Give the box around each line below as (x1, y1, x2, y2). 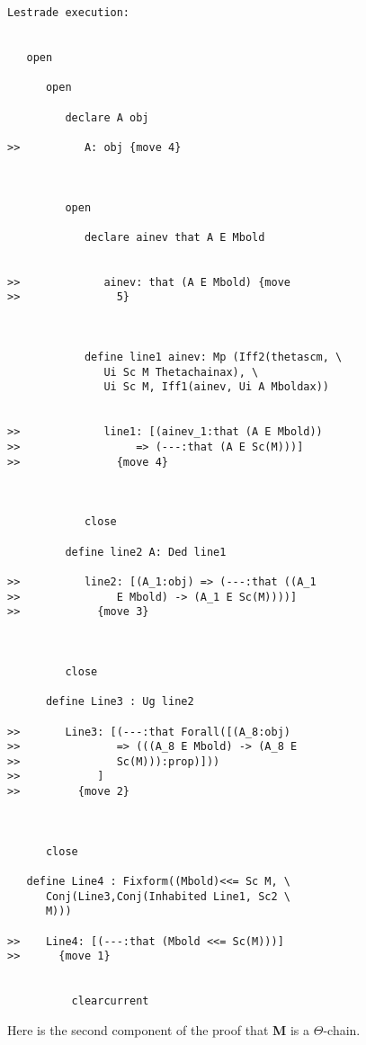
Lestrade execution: (7, 6, 130, 19)
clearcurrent (71, 995, 149, 1008)
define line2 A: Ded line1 (65, 545, 227, 558)
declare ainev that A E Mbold (84, 230, 265, 244)
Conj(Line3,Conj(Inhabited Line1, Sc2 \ (45, 889, 290, 903)
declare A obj (65, 111, 149, 124)
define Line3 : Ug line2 (45, 695, 194, 709)
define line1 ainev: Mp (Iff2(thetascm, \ (84, 351, 343, 364)
